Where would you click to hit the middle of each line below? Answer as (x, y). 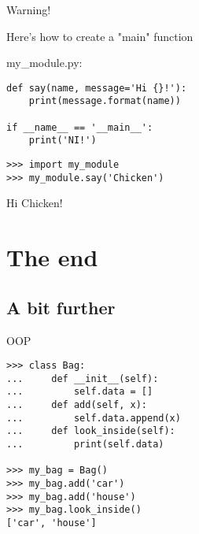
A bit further (61, 307)
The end (52, 257)
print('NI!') (63, 141)
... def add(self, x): (77, 405)
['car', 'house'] (52, 523)
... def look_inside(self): (91, 431)
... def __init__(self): (83, 378)
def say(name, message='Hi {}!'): (97, 88)
